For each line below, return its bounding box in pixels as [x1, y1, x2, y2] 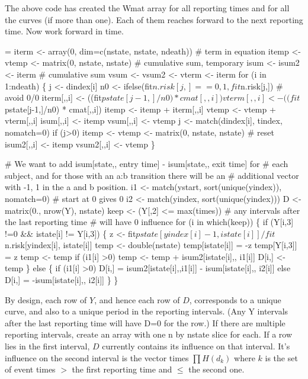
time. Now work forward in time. [5, 25, 124, 37]
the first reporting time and [72, 363, 172, 375]
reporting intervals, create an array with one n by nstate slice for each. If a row [5, 328, 293, 341]
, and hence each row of [94, 293, 180, 306]
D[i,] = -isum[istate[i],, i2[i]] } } [5, 274, 118, 286]
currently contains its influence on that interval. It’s [102, 340, 290, 352]
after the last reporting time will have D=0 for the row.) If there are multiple [5, 316, 285, 329]
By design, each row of [5, 293, 87, 306]
